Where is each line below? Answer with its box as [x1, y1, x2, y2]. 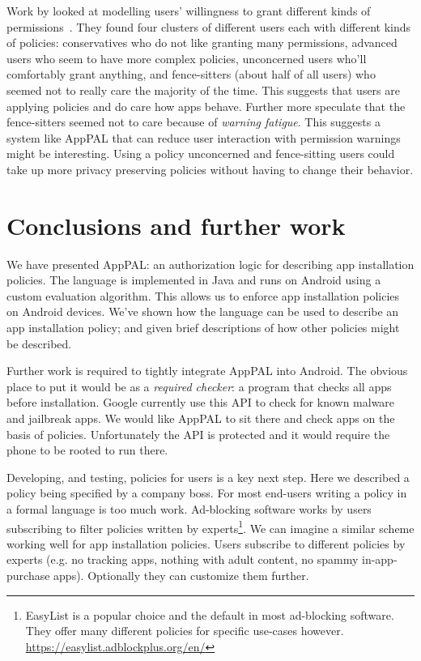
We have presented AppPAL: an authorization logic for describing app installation [6, 255, 415, 272]
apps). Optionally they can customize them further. [53, 567, 309, 583]
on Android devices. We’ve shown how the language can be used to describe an [6, 303, 399, 320]
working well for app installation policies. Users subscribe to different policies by [6, 535, 406, 552]
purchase [6, 567, 50, 583]
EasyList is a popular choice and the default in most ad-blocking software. [25, 606, 394, 623]
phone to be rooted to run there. [6, 441, 168, 458]
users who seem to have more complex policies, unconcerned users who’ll [6, 49, 367, 66]
